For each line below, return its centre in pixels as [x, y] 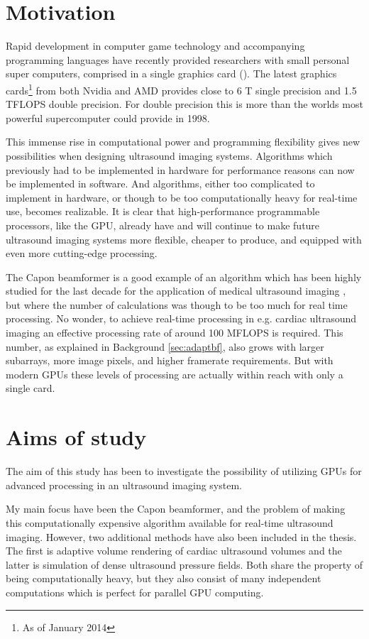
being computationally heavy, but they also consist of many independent [164, 578]
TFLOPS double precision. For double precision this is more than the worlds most [184, 104]
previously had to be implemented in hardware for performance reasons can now [180, 169]
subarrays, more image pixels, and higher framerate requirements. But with [170, 360]
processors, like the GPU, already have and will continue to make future [163, 225]
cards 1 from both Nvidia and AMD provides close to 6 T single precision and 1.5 [181, 89]
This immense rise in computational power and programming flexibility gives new [183, 142]
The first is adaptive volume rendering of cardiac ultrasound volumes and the [174, 551]
